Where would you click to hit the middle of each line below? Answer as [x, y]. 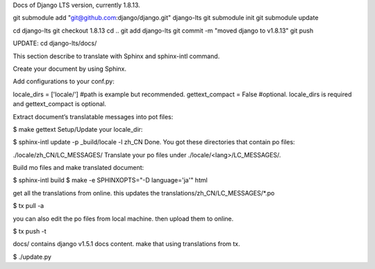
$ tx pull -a [28, 206]
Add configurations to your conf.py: [64, 81]
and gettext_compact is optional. [60, 104]
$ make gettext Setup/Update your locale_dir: [78, 129]
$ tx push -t [30, 232]
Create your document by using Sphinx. [70, 69]
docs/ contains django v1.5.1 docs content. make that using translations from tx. [127, 244]
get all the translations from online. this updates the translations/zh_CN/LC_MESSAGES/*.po [144, 193]
